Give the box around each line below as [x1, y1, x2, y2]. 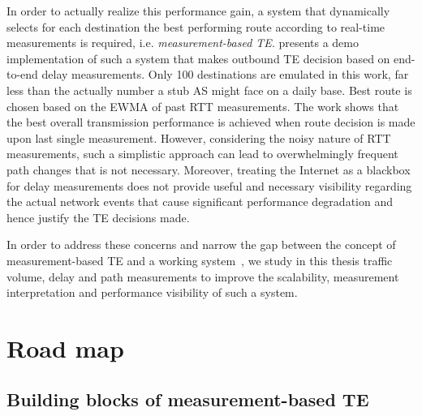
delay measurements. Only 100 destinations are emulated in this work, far [41, 66, 409, 83]
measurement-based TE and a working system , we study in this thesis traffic [6, 251, 393, 268]
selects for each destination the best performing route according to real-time [6, 18, 385, 35]
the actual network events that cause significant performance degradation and [6, 193, 393, 210]
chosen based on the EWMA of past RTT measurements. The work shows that [6, 97, 399, 114]
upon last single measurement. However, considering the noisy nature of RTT [6, 129, 391, 146]
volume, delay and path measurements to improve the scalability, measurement [6, 268, 399, 285]
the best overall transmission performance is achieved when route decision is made [6, 114, 416, 131]
